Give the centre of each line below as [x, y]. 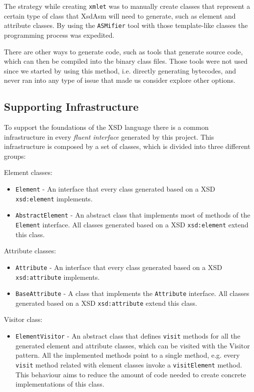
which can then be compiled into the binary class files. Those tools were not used [126, 61]
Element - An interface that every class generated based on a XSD [115, 189]
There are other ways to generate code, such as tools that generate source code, [124, 51]
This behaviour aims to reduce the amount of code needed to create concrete [131, 374]
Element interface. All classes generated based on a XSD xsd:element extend [132, 225]
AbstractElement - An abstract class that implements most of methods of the [133, 215]
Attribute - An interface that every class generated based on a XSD [119, 267]
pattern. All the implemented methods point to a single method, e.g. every [127, 355]
